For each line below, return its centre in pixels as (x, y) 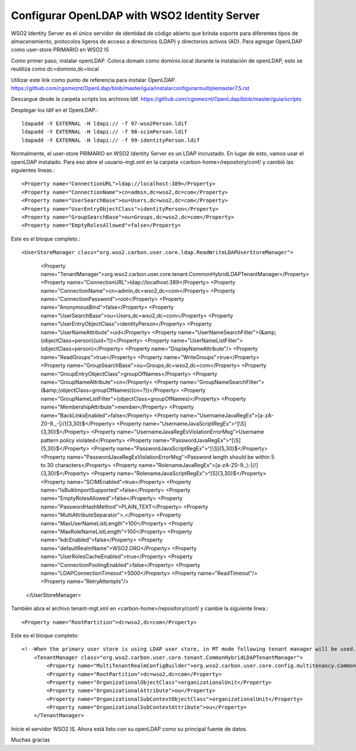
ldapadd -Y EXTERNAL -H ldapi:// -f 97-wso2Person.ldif (104, 124)
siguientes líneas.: (33, 170)
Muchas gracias (31, 740)
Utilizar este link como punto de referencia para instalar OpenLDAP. (93, 80)
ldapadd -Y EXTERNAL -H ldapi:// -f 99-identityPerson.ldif (111, 140)
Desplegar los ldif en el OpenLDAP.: (55, 110)
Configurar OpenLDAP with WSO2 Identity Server (136, 15)
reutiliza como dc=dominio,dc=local (55, 69)
